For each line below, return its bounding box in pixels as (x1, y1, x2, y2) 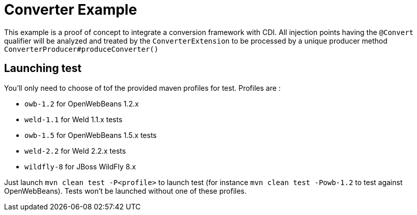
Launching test (4, 62, 82, 75)
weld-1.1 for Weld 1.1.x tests (24, 115, 123, 124)
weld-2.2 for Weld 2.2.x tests (24, 146, 126, 155)
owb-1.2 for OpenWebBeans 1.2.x (24, 99, 139, 108)
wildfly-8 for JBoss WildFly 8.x (24, 162, 136, 171)
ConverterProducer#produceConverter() (4, 45, 159, 53)
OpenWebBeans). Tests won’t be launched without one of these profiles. (4, 186, 247, 195)
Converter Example (4, 1, 137, 18)
